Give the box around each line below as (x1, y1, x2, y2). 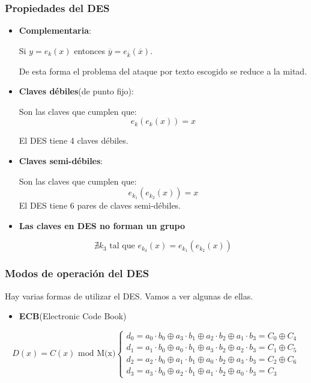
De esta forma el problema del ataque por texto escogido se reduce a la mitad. (19, 64, 307, 77)
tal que (109, 242, 135, 251)
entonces (74, 44, 106, 57)
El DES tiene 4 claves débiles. (19, 134, 128, 147)
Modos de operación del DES (5, 266, 149, 281)
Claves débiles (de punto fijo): (19, 85, 134, 97)
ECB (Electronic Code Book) (19, 310, 127, 322)
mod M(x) (78, 349, 116, 358)
